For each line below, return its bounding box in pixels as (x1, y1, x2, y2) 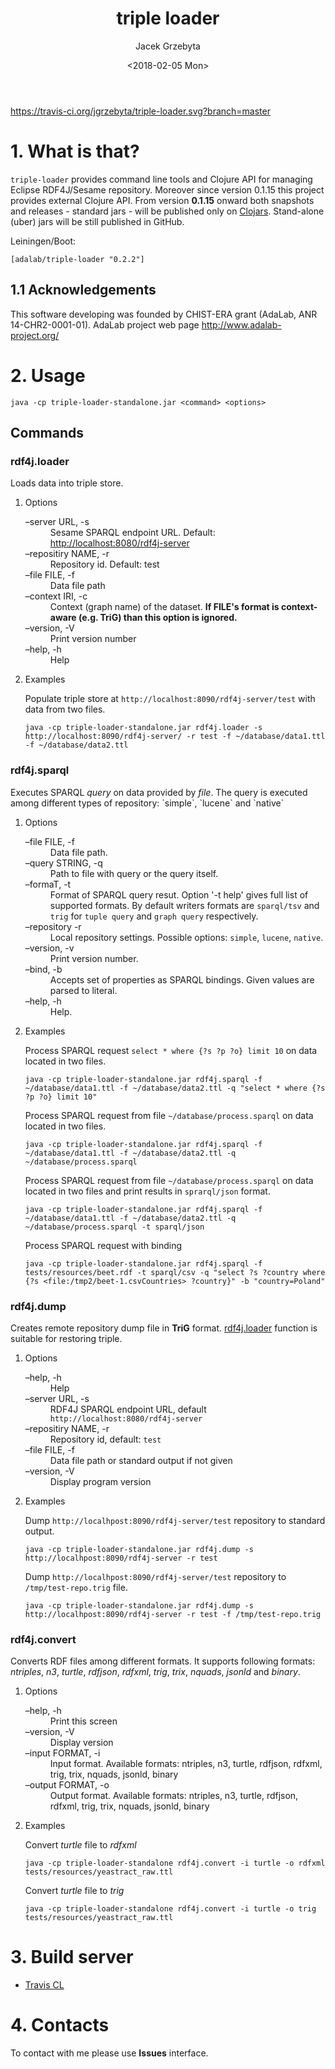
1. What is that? (10, 140, 140, 163)
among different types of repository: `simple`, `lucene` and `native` (10, 797, 285, 809)
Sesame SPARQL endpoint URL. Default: (49, 527, 216, 539)
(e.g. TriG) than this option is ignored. (78, 612, 238, 624)
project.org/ (10, 329, 60, 341)
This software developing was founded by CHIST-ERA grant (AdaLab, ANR (10, 308, 318, 320)
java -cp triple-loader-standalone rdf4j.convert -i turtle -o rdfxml (24, 1858, 326, 1869)
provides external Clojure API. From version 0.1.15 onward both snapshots (10, 194, 315, 206)
